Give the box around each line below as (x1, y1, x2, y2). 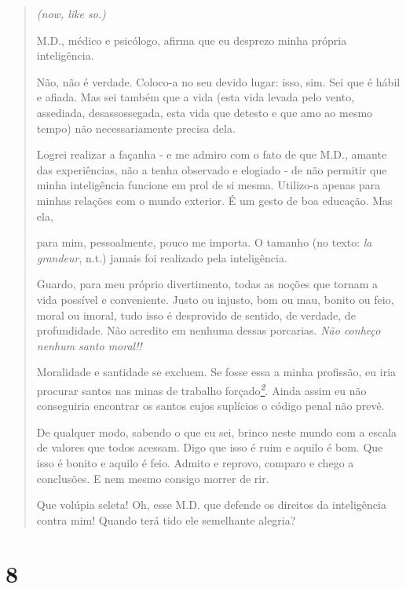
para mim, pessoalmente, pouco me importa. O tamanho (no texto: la (36, 234, 372, 251)
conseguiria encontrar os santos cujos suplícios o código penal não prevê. (36, 397, 385, 414)
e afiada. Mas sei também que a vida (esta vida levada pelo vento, (36, 89, 355, 105)
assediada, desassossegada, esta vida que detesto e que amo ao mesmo (36, 104, 373, 120)
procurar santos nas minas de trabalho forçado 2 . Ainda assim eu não (36, 379, 367, 398)
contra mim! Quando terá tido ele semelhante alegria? (36, 511, 296, 528)
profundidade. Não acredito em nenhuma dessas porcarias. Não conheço (36, 322, 381, 338)
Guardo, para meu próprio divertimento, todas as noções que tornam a (36, 276, 378, 292)
